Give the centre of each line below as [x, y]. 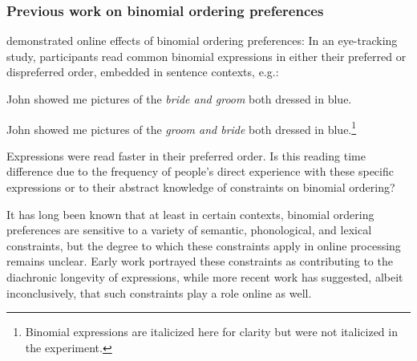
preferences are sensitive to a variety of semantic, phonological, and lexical [189, 230]
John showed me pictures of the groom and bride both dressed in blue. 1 [182, 128]
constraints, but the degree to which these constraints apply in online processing [204, 245]
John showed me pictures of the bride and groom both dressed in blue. [179, 99]
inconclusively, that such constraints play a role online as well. [159, 292]
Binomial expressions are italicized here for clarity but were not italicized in [211, 332]
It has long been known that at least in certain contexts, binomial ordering [190, 214]
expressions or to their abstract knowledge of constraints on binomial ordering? [201, 187]
